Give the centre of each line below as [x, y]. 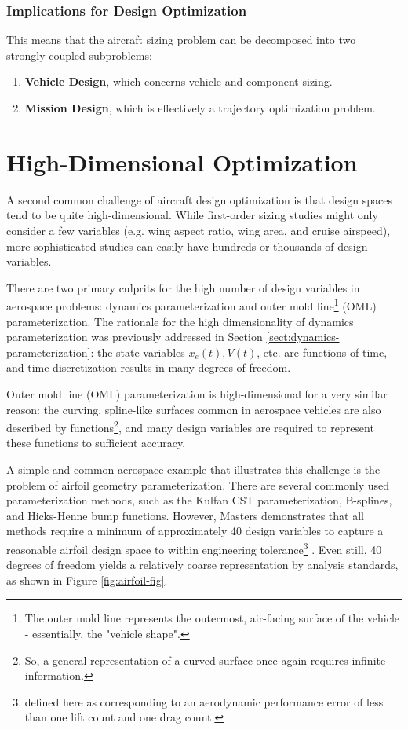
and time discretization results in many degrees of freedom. [149, 367]
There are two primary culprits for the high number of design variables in [183, 287]
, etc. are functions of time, [322, 352]
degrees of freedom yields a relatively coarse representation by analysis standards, [202, 565]
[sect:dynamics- [303, 337]
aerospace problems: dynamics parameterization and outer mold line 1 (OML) [191, 304]
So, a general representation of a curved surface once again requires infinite [205, 660]
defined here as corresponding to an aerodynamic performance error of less [204, 701]
